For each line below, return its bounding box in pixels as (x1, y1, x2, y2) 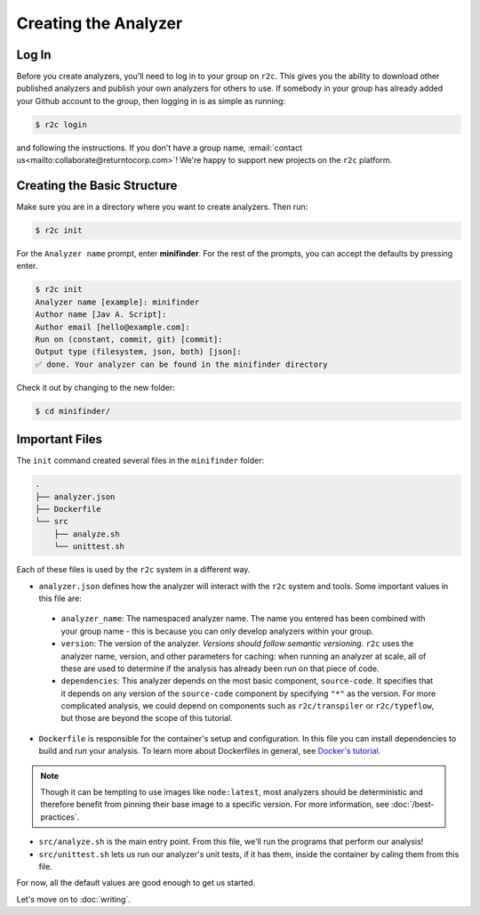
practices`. (40, 811, 80, 822)
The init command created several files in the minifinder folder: (16, 455, 265, 466)
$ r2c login (35, 119, 88, 129)
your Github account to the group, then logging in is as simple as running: (16, 95, 286, 106)
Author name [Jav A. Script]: (35, 310, 167, 320)
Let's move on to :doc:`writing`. (16, 894, 131, 904)
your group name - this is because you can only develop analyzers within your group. (60, 626, 374, 636)
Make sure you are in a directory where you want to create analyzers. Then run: (16, 201, 308, 213)
